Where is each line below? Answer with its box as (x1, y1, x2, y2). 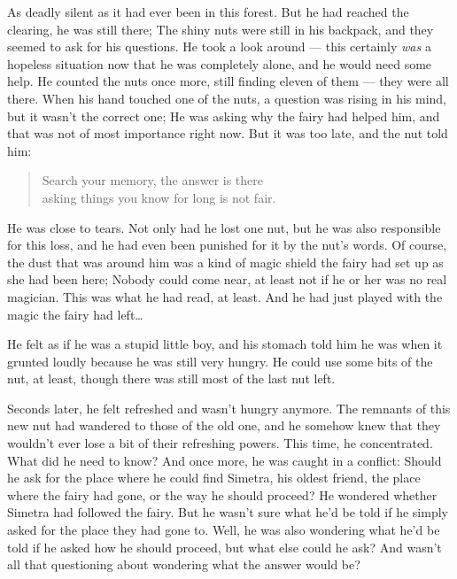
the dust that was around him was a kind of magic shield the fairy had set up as (7, 252, 444, 271)
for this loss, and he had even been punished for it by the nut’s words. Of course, (7, 235, 447, 254)
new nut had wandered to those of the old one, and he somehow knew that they (7, 416, 441, 435)
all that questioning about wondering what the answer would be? (7, 555, 360, 574)
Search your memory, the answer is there (42, 171, 264, 189)
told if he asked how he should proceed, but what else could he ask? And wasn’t (7, 537, 442, 556)
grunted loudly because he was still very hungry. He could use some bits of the (7, 351, 433, 370)
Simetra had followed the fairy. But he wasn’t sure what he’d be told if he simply (7, 503, 448, 521)
